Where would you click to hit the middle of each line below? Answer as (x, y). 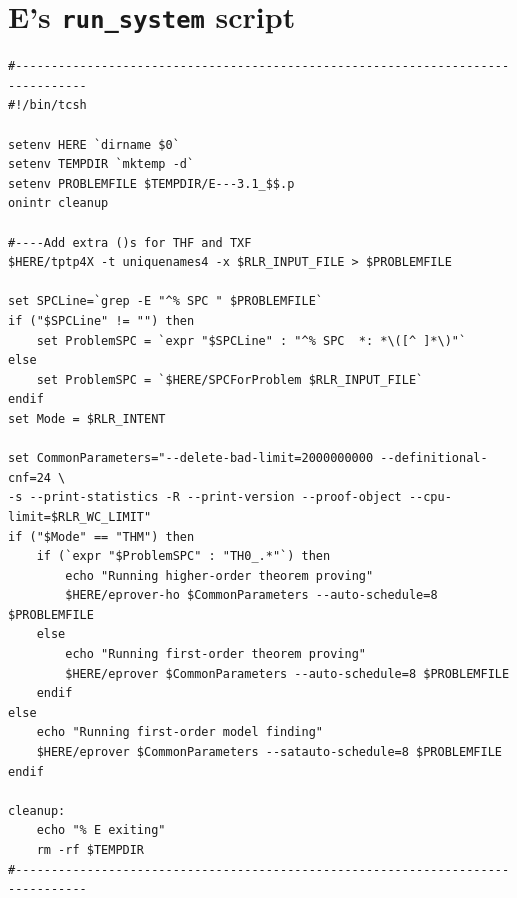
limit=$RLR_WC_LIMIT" (80, 516)
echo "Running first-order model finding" (179, 732)
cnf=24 (29, 477)
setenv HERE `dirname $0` (94, 144)
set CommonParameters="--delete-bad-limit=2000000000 (191, 458)
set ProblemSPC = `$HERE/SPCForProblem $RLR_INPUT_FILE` (230, 379)
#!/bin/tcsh (47, 105)
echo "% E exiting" (101, 830)
